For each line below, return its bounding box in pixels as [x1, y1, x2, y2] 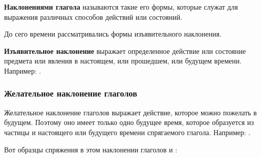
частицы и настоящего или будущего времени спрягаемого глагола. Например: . [4, 127, 250, 137]
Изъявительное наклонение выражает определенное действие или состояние [4, 45, 246, 56]
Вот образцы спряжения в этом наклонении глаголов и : [4, 144, 177, 154]
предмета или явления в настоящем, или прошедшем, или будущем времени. [4, 55, 242, 66]
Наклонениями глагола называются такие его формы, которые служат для [4, 2, 238, 12]
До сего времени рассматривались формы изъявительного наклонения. [4, 28, 222, 39]
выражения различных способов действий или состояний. [4, 11, 182, 22]
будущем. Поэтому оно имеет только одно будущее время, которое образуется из [4, 117, 254, 128]
